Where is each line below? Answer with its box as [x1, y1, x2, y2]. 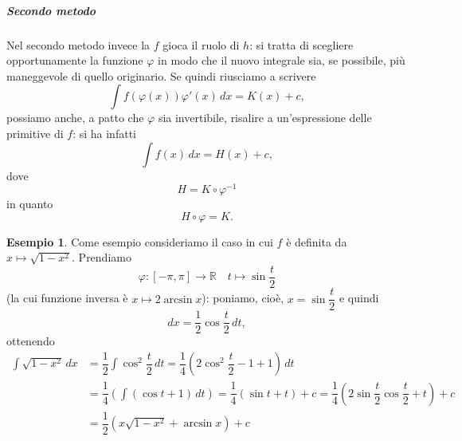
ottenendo [6, 333, 55, 349]
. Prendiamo [72, 249, 131, 266]
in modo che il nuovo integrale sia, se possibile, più [158, 52, 405, 69]
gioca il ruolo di [162, 36, 240, 53]
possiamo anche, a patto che [6, 109, 144, 126]
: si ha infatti [72, 124, 136, 141]
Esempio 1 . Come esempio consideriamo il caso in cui [6, 233, 273, 250]
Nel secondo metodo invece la [6, 36, 151, 53]
